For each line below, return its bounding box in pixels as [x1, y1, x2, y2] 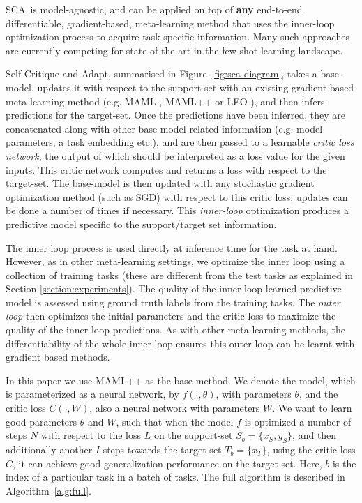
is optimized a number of [244, 414, 352, 428]
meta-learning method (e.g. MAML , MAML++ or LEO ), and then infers [6, 93, 325, 108]
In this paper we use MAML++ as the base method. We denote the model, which [6, 373, 356, 387]
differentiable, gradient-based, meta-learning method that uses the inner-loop [6, 15, 335, 30]
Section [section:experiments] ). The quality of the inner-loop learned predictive [6, 281, 342, 296]
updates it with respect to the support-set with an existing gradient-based [37, 80, 354, 94]
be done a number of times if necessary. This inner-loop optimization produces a [6, 203, 349, 218]
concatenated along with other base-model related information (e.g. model [6, 121, 323, 135]
